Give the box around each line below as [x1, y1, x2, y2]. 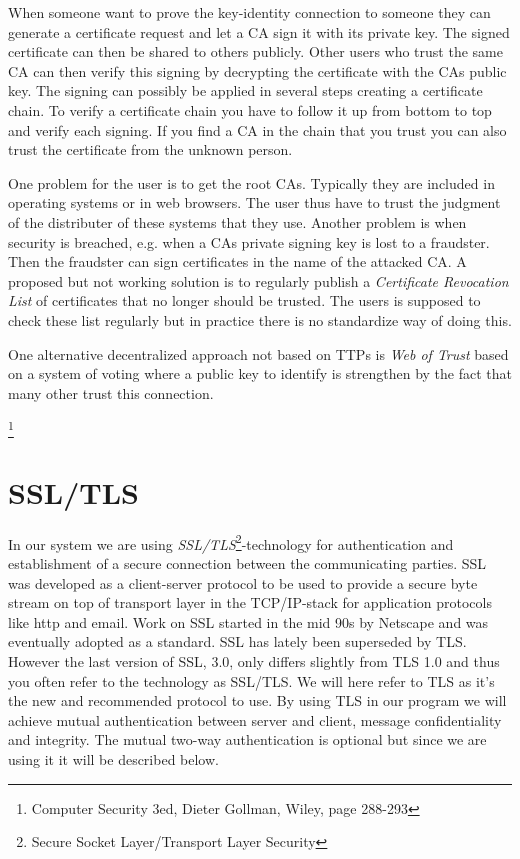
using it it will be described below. [8, 748, 219, 769]
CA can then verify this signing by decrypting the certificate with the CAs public [8, 60, 507, 81]
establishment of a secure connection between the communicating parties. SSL [8, 552, 487, 573]
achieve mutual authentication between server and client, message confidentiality [8, 709, 502, 730]
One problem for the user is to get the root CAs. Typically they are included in [8, 172, 495, 193]
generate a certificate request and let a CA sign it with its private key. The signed [8, 21, 510, 42]
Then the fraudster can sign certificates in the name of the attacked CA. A [8, 251, 467, 272]
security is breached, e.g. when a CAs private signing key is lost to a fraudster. [8, 231, 490, 252]
